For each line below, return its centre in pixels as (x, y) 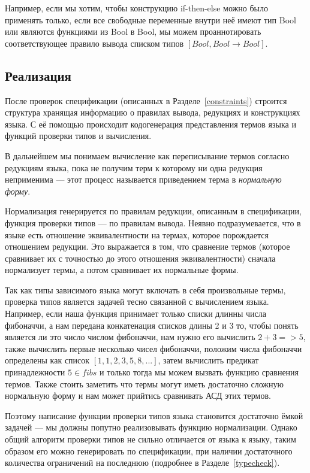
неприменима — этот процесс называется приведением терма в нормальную (143, 179)
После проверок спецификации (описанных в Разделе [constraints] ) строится (146, 100)
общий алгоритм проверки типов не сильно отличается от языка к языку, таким (151, 439)
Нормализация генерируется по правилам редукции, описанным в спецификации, (153, 211)
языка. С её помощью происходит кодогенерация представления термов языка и (151, 124)
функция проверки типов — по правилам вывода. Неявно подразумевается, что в (153, 222)
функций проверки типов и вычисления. (78, 136)
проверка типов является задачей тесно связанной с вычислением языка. (137, 301)
